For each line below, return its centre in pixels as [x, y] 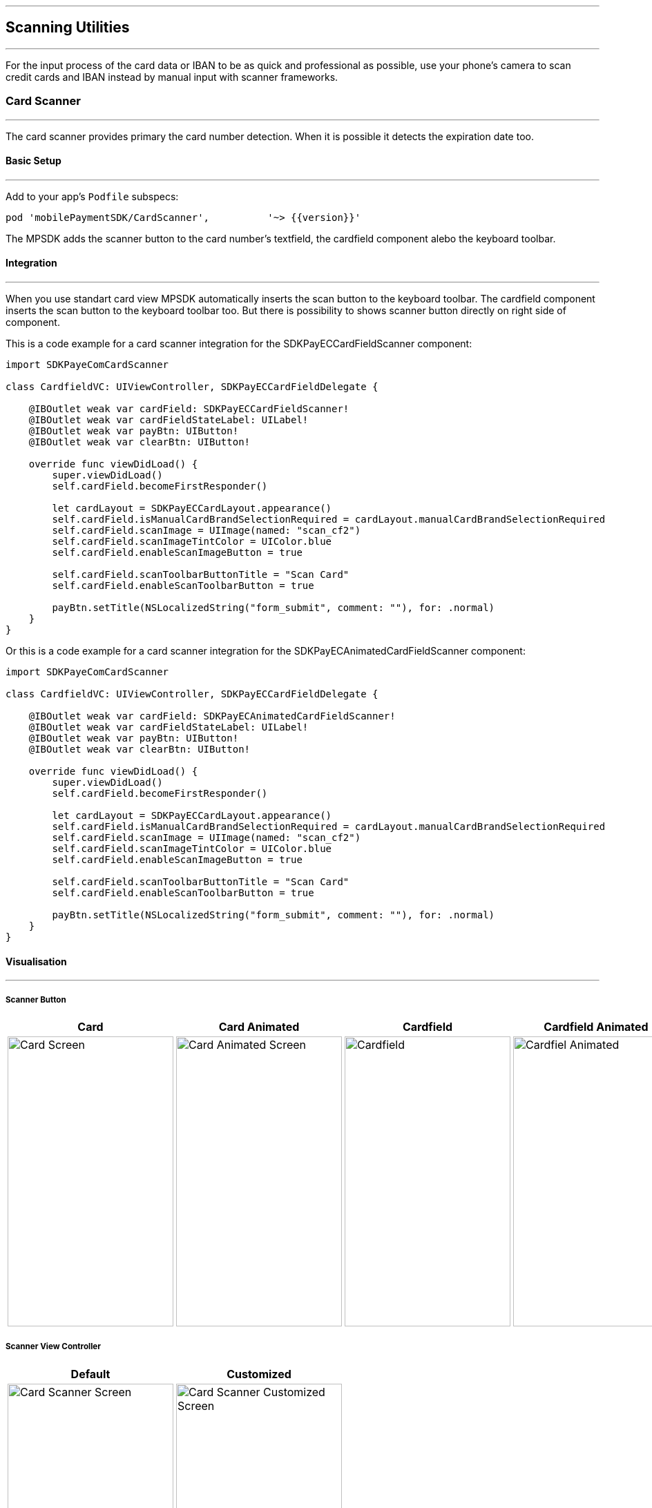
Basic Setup [33, 161]
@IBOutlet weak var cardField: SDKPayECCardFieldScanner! [189, 409]
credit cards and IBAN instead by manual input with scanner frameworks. [172, 77]
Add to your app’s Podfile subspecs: [92, 196]
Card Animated [259, 1027]
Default [90, 1374]
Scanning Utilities [68, 28]
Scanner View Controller [54, 1347]
